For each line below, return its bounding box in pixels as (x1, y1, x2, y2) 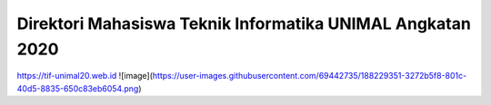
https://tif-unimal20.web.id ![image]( (16, 71, 154, 81)
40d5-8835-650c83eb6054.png (16, 82, 139, 94)
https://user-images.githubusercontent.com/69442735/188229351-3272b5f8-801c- (152, 71, 467, 81)
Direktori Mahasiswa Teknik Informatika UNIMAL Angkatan (16, 14, 472, 33)
